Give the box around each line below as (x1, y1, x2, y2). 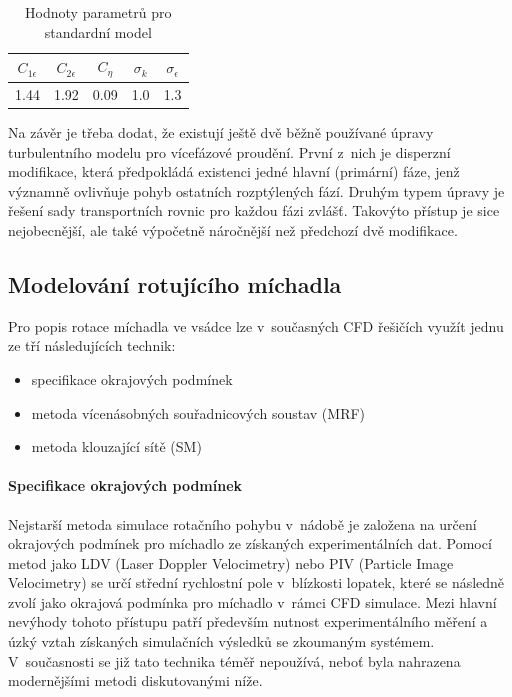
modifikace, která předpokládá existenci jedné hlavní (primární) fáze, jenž (8, 161, 460, 182)
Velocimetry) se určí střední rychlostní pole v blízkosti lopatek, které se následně (8, 572, 505, 593)
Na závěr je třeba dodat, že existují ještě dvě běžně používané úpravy (8, 121, 434, 142)
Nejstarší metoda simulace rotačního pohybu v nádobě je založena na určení (8, 513, 477, 534)
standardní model (44, 21, 152, 42)
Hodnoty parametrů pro (25, 2, 172, 22)
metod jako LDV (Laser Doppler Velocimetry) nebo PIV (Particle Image (8, 552, 454, 573)
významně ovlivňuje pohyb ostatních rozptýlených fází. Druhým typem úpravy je (8, 180, 505, 201)
